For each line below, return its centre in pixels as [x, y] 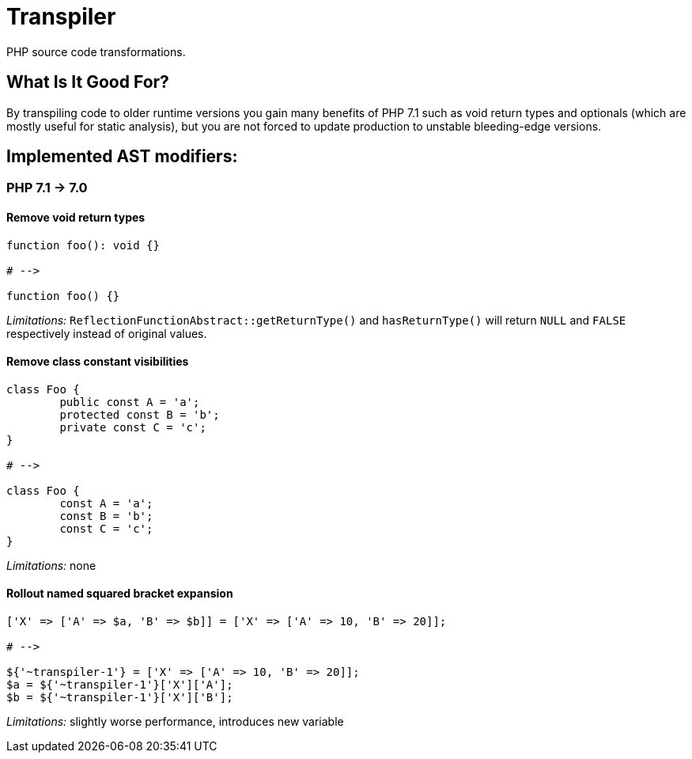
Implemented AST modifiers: [122, 157]
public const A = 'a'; [130, 402]
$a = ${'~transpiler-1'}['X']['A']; [120, 685]
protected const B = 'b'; [140, 414]
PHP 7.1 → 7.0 [47, 188]
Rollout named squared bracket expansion [120, 594]
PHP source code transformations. [96, 51]
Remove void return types [76, 218]
